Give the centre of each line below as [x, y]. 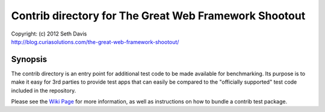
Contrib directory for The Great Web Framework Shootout [158, 16]
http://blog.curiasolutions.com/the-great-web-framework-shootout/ [95, 42]
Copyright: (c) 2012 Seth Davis [49, 34]
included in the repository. [44, 90]
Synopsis [29, 59]
